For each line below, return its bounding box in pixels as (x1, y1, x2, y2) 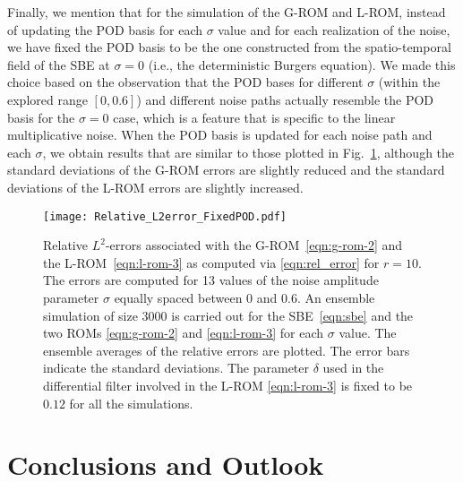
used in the (322, 358, 384, 377)
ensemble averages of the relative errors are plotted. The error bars (43, 340, 410, 359)
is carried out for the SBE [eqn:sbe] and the (171, 306, 414, 324)
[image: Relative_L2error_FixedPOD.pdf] (43, 210, 287, 223)
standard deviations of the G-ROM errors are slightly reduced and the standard (7, 160, 445, 179)
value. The (339, 323, 397, 342)
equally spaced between (114, 288, 243, 306)
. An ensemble (296, 288, 375, 306)
